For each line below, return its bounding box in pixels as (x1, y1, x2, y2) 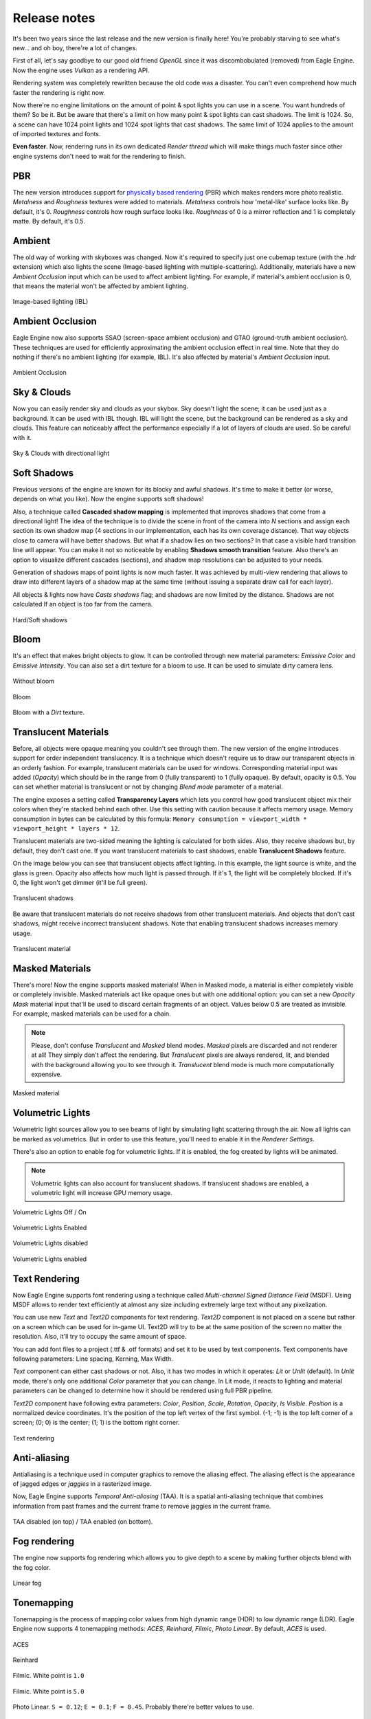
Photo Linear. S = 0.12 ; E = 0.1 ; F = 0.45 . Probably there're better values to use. (12, 1702, 254, 1711)
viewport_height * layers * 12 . (12, 824, 120, 833)
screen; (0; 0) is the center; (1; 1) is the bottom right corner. (12, 1419, 180, 1427)
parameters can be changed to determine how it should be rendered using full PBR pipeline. (12, 1386, 273, 1395)
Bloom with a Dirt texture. (12, 708, 85, 716)
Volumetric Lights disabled (12, 1239, 89, 1247)
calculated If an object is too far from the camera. (12, 600, 153, 609)
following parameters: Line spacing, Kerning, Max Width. (12, 1355, 173, 1363)
